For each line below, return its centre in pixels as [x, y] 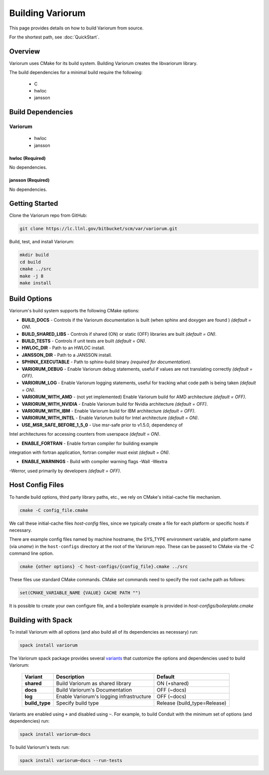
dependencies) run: [29, 721]
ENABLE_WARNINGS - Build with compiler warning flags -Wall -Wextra [95, 462]
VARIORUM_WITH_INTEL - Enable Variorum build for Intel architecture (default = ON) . [110, 418]
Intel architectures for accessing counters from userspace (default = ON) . [85, 434]
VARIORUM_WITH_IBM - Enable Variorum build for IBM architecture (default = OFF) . [109, 411]
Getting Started [34, 204]
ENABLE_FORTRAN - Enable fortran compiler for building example [90, 443]
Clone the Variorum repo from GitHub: [48, 215]
